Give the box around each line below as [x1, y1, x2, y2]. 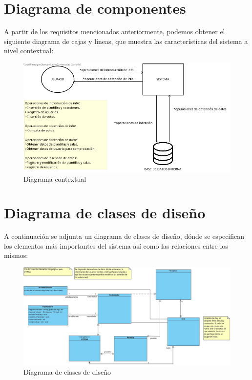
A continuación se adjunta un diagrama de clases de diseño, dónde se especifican [4, 231, 245, 241]
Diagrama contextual [23, 174, 86, 184]
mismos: [4, 250, 28, 260]
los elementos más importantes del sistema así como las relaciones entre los [4, 240, 228, 251]
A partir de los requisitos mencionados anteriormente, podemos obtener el [4, 26, 225, 37]
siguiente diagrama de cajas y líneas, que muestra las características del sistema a [4, 36, 248, 46]
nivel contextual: [4, 45, 54, 56]
